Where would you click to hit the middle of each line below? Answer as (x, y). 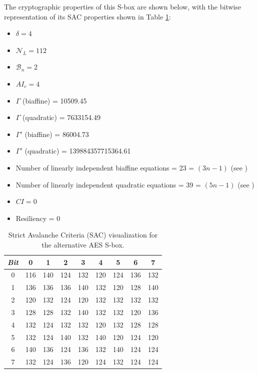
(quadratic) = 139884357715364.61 (78, 151)
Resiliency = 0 (38, 218)
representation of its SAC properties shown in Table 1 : (87, 16)
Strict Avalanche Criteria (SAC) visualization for (83, 235)
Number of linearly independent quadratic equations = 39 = (108, 184)
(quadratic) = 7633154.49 (62, 117)
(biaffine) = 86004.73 (57, 134)
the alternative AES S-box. (83, 244)
